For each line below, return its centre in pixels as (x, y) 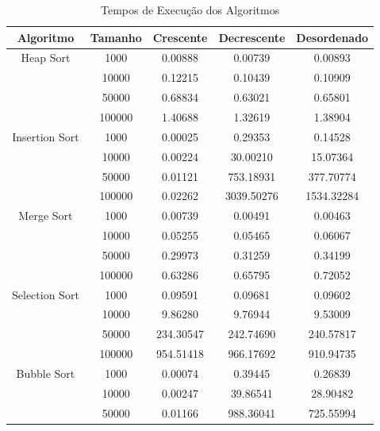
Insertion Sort (46, 136)
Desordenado (332, 37)
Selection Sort (46, 294)
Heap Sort (46, 58)
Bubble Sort (46, 373)
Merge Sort (46, 215)
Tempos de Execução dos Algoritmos (190, 10)
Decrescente (252, 37)
